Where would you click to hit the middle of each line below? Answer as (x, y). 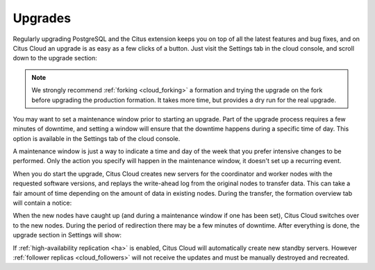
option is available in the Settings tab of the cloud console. (97, 138)
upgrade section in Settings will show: (67, 235)
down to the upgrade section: (55, 58)
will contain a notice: (42, 203)
